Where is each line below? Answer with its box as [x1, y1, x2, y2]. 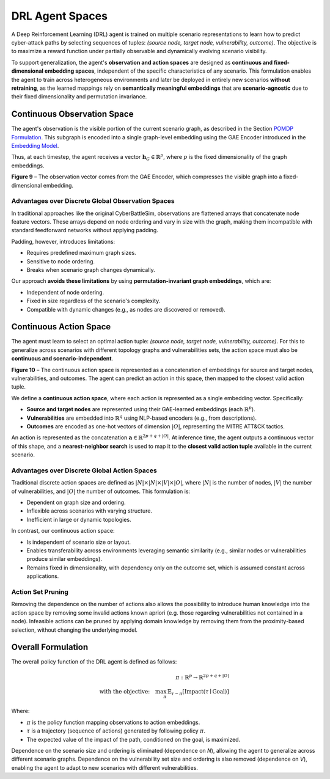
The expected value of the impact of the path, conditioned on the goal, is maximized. [26, 736, 241, 743]
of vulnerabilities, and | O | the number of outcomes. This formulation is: [11, 488, 191, 495]
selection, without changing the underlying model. [11, 626, 137, 634]
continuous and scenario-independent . [11, 355, 113, 362]
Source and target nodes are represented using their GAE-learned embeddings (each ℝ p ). [26, 405, 256, 413]
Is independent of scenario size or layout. [26, 538, 131, 546]
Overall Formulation [11, 642, 89, 653]
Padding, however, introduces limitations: [11, 238, 116, 245]
